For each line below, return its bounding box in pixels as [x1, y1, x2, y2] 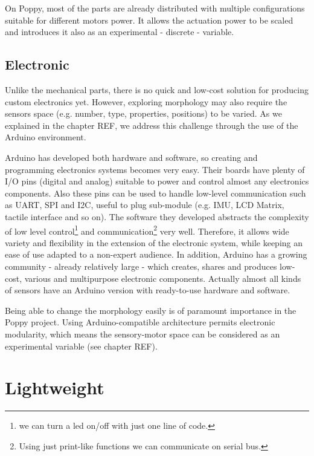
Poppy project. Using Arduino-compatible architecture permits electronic [5, 316, 275, 328]
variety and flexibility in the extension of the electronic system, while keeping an [5, 236, 303, 249]
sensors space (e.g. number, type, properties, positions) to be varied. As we [5, 107, 282, 120]
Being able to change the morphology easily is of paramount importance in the [5, 304, 296, 316]
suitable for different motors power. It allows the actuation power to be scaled [5, 13, 293, 26]
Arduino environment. [5, 131, 86, 143]
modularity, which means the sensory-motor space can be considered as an [5, 327, 280, 340]
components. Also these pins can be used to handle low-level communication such [5, 186, 306, 199]
